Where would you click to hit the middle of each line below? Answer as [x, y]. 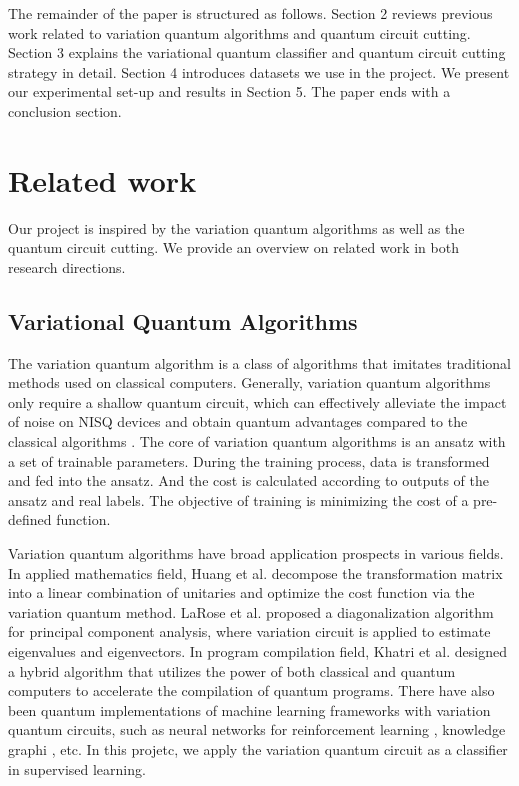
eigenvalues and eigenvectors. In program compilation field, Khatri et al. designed [257, 650]
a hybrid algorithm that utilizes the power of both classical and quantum [232, 670]
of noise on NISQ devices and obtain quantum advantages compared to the [238, 421]
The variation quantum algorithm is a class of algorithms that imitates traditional [260, 362]
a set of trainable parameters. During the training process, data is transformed [249, 460]
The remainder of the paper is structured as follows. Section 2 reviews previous [250, 13]
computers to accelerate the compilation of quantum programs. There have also [251, 690]
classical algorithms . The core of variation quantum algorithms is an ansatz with [257, 441]
